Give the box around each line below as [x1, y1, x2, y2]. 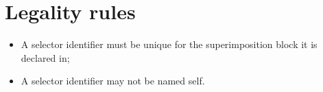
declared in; [21, 50, 70, 65]
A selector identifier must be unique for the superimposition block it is [21, 37, 318, 51]
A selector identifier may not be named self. [21, 73, 205, 88]
